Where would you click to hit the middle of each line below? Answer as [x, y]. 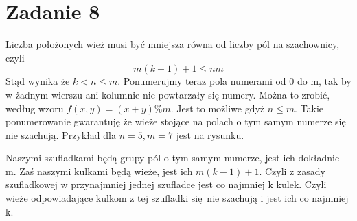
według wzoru [35, 108]
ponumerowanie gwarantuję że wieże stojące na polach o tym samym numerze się [176, 121]
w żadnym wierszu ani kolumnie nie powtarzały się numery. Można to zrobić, [168, 94]
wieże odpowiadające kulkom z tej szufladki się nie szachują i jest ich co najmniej [177, 198]
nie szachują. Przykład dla [61, 134]
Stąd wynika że [38, 81]
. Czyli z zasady [292, 171]
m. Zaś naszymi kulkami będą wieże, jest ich [99, 171]
